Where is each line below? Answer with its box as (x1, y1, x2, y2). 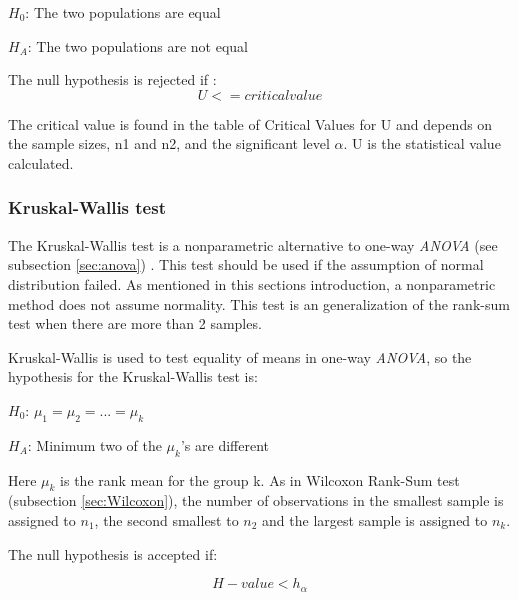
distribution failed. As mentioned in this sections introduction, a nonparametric (8, 273, 496, 294)
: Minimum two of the (27, 434, 162, 455)
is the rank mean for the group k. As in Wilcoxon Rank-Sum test (60, 469, 460, 490)
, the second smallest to (94, 509, 239, 530)
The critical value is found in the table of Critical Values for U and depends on (8, 113, 493, 134)
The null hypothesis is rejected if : (8, 69, 217, 90)
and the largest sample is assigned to (262, 509, 488, 530)
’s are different (180, 434, 269, 455)
